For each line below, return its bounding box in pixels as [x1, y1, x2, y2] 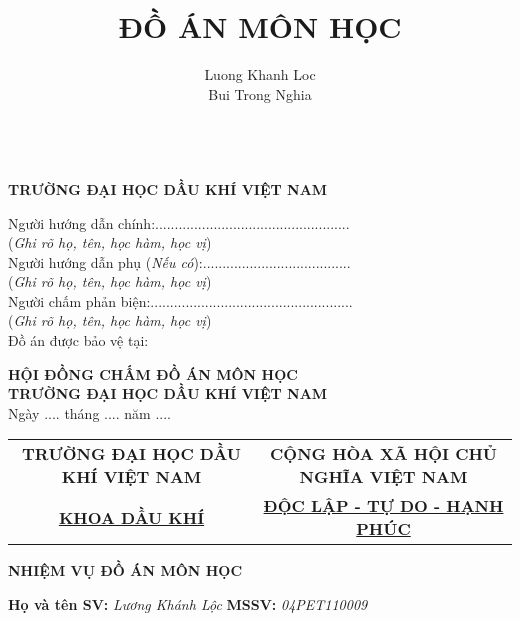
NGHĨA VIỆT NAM [299, 465, 468, 489]
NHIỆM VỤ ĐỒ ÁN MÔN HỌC [8, 560, 243, 581]
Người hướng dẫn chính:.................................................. [8, 212, 350, 233]
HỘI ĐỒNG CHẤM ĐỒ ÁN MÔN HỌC [8, 363, 298, 384]
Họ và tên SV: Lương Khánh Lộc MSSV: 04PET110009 [8, 594, 368, 615]
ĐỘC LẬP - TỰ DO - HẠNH [263, 494, 504, 518]
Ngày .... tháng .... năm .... [8, 402, 171, 423]
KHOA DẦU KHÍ [58, 505, 205, 529]
